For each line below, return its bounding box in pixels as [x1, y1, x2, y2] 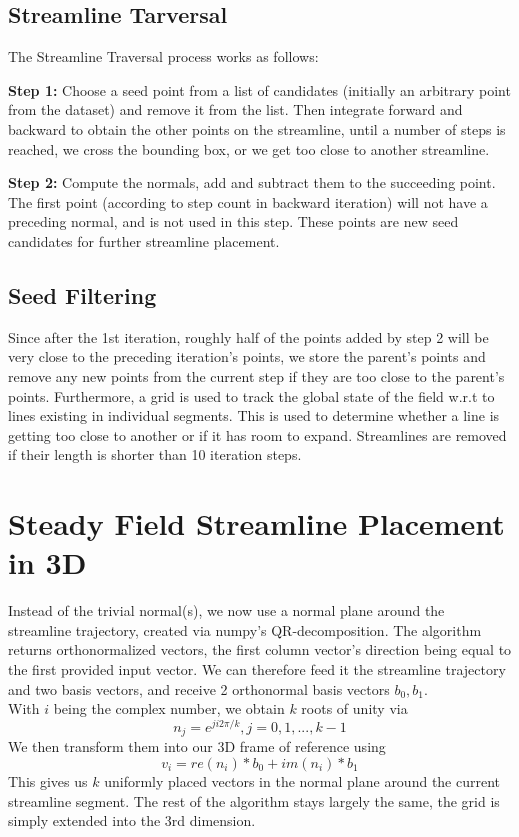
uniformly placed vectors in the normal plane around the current [104, 770, 501, 791]
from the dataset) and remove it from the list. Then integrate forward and [8, 99, 463, 120]
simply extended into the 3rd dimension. [8, 810, 256, 831]
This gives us [8, 770, 88, 791]
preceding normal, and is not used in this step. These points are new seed [8, 211, 459, 232]
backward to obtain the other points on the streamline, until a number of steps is [8, 118, 506, 139]
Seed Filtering [8, 279, 157, 310]
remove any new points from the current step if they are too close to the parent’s [8, 365, 505, 386]
